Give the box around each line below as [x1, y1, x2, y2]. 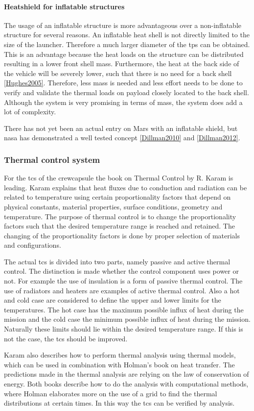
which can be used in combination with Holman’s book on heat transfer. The [4, 359, 235, 369]
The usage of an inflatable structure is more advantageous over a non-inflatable [4, 20, 242, 30]
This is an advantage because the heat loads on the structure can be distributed [4, 49, 244, 59]
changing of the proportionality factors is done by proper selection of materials [4, 230, 240, 240]
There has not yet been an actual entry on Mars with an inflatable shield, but [4, 123, 238, 133]
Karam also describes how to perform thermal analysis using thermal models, [4, 350, 236, 360]
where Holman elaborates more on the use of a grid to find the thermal [4, 388, 217, 398]
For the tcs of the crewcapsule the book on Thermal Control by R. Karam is [4, 173, 233, 183]
